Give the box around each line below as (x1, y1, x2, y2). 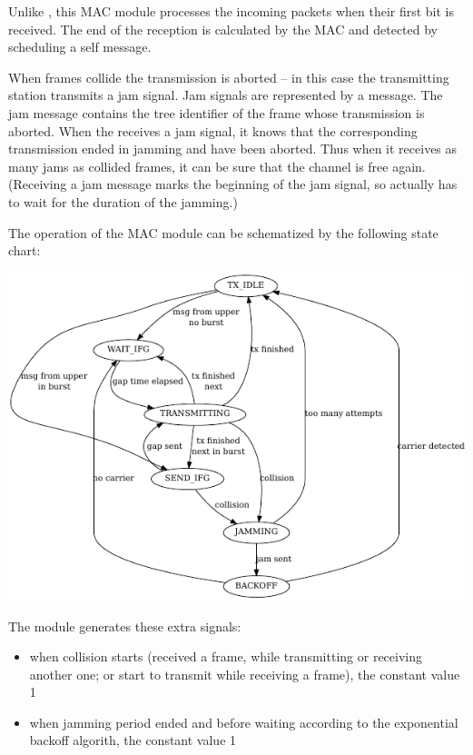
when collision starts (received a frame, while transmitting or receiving (29, 647, 422, 666)
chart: (8, 241, 41, 260)
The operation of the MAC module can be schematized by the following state (8, 223, 439, 242)
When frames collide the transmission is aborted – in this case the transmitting (8, 67, 449, 86)
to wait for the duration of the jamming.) (8, 192, 238, 211)
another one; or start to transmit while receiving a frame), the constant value (29, 664, 460, 683)
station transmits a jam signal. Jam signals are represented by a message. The (8, 85, 443, 104)
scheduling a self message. (8, 37, 152, 56)
